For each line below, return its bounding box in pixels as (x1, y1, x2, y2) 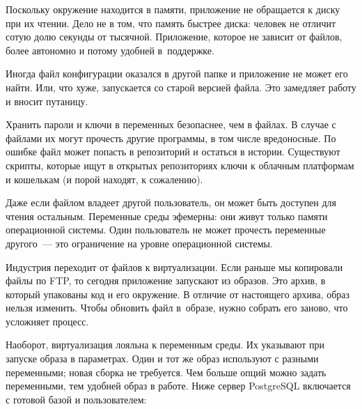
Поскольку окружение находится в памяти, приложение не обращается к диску (6, 2, 340, 16)
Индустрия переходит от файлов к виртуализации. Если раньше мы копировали (6, 259, 343, 274)
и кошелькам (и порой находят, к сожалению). (6, 171, 203, 186)
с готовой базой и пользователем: (6, 392, 147, 406)
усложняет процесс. (6, 314, 89, 328)
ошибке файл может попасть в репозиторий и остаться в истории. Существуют (6, 144, 340, 159)
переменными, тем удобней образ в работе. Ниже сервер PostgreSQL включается (6, 378, 351, 393)
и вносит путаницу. (6, 93, 88, 108)
